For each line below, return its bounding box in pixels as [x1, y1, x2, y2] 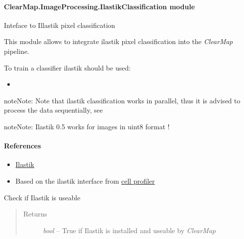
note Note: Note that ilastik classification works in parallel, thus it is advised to [4, 95, 241, 105]
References [4, 141, 41, 151]
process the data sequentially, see [4, 105, 103, 115]
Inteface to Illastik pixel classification [4, 20, 115, 30]
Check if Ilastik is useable [4, 192, 81, 202]
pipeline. [4, 46, 29, 56]
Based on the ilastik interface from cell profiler [15, 175, 155, 186]
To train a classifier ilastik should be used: [4, 62, 131, 72]
